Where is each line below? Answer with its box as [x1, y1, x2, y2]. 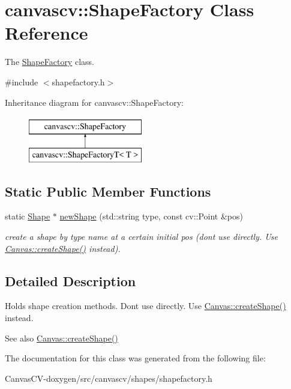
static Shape [5, 210, 50, 222]
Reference [5, 20, 88, 45]
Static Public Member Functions [5, 182, 211, 200]
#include [5, 75, 38, 88]
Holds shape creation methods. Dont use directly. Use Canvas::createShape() [5, 299, 286, 312]
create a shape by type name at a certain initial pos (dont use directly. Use [5, 230, 278, 243]
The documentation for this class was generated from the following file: [5, 352, 266, 364]
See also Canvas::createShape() [5, 331, 118, 344]
